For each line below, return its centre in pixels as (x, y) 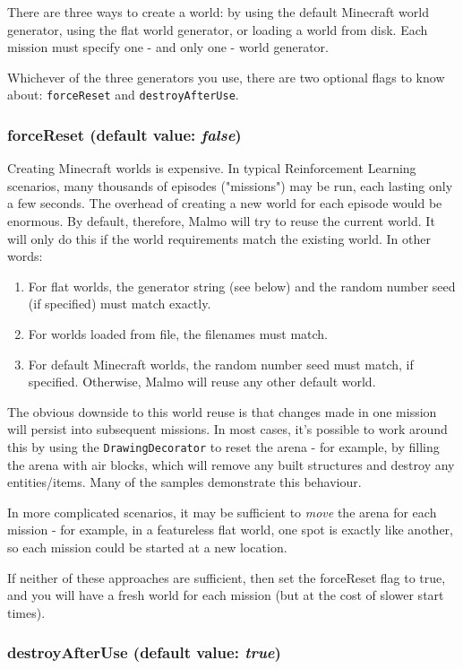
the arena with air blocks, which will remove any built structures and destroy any (231, 464)
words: (25, 256)
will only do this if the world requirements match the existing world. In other (219, 238)
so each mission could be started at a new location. (147, 547)
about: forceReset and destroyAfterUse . (123, 95)
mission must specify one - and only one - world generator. (168, 47)
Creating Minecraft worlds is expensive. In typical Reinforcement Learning (212, 168)
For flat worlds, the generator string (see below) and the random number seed (242, 286)
